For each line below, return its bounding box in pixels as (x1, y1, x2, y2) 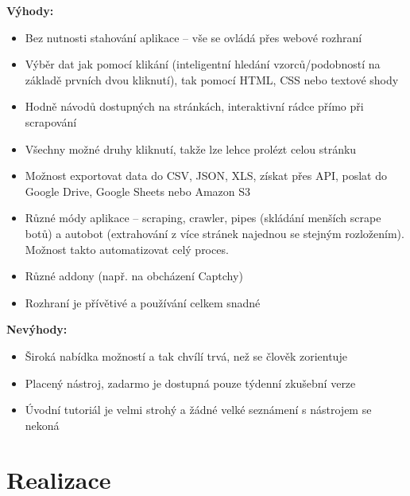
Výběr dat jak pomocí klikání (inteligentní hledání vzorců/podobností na (25, 56, 381, 72)
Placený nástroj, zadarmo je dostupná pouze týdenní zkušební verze (25, 374, 356, 391)
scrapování (25, 113, 77, 130)
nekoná (25, 416, 60, 433)
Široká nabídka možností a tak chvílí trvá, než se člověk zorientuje (25, 347, 347, 364)
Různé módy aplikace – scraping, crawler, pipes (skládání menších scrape (25, 209, 381, 226)
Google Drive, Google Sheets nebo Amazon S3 (25, 182, 251, 199)
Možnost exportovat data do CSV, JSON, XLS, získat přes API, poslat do (25, 167, 388, 184)
